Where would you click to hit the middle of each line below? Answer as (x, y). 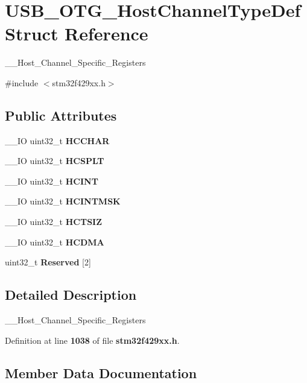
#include (22, 82)
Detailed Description (71, 295)
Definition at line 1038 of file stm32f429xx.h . (92, 340)
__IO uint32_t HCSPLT (55, 161)
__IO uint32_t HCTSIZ (54, 222)
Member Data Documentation (101, 372)
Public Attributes (61, 115)
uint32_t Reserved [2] (48, 262)
